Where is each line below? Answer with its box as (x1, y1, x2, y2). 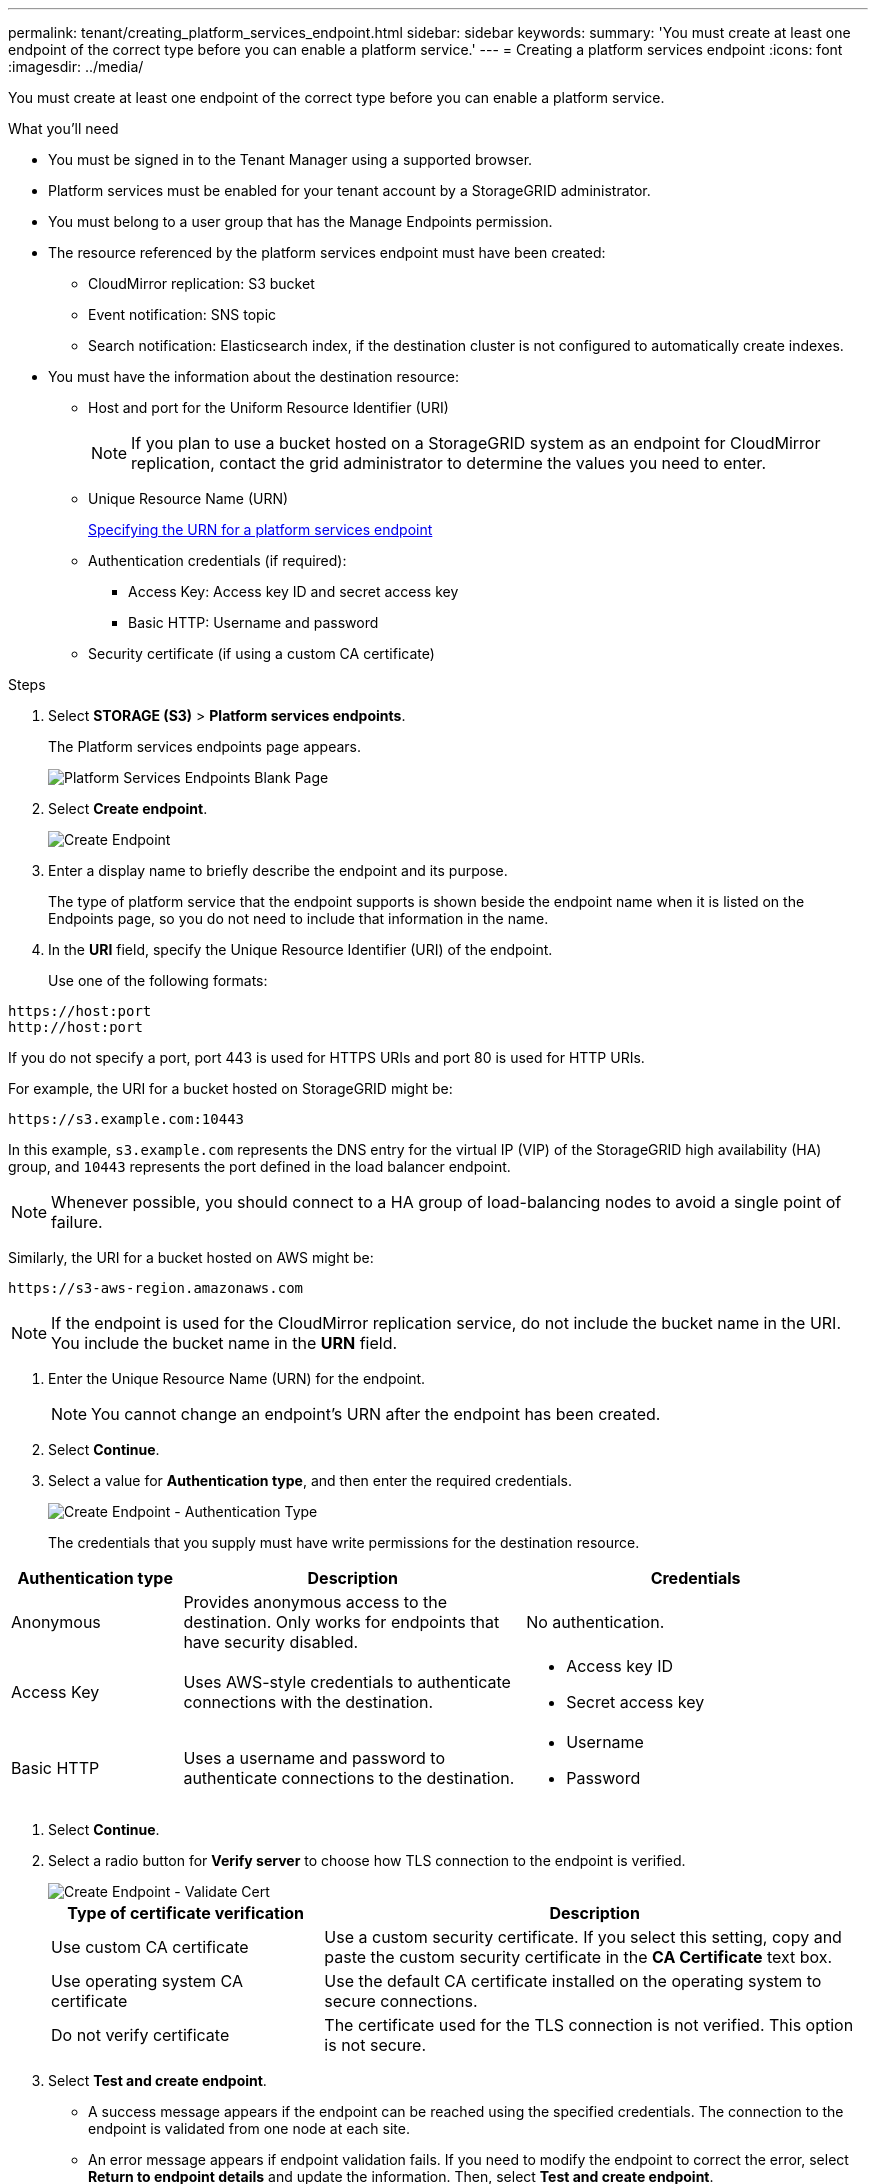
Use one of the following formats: (48, 972, 268, 989)
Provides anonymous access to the (183, 1592, 448, 1612)
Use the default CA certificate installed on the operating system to (324, 1971, 822, 1991)
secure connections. (324, 1991, 478, 2011)
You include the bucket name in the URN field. (51, 1333, 398, 1353)
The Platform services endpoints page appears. (48, 738, 362, 755)
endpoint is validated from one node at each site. (88, 2120, 410, 2137)
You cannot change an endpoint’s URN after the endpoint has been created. (91, 1404, 661, 1424)
